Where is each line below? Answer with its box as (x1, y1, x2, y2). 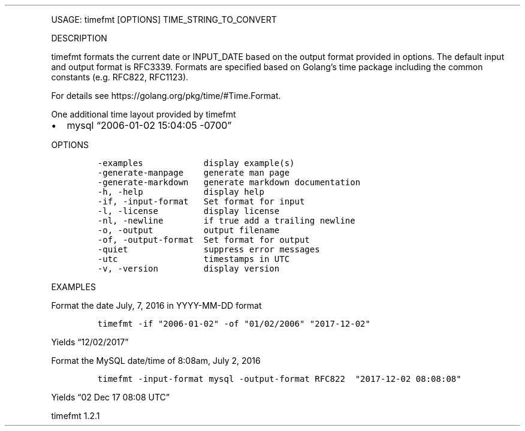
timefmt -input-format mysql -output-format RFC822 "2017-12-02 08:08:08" (97, 374, 461, 384)
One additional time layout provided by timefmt (51, 109, 236, 119)
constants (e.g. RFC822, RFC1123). (51, 72, 189, 82)
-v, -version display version (97, 264, 280, 273)
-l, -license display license (97, 206, 280, 216)
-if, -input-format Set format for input (97, 197, 305, 206)
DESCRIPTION (51, 33, 107, 43)
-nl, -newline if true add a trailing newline (97, 216, 355, 225)
